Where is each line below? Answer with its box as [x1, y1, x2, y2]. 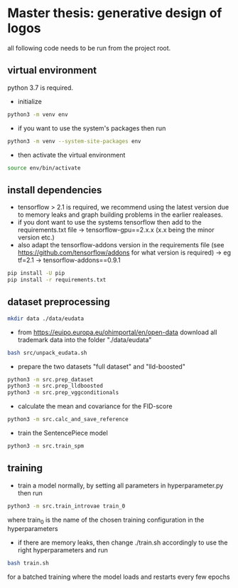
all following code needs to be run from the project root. [7, 43, 171, 52]
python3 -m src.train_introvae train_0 [7, 502, 126, 510]
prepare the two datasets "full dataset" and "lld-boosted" [17, 362, 186, 371]
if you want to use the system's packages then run [17, 123, 166, 133]
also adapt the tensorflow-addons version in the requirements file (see [17, 241, 225, 249]
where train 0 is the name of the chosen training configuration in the [7, 515, 205, 525]
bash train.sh [7, 559, 50, 567]
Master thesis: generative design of [7, 5, 222, 21]
